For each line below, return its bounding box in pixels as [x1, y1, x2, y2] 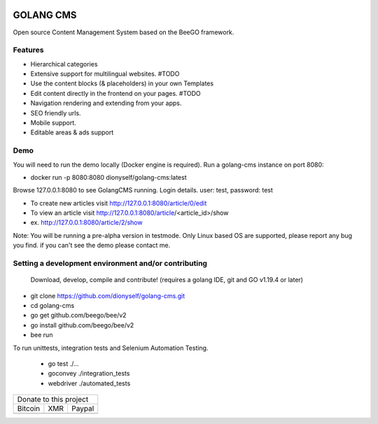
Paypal [71, 404, 94, 414]
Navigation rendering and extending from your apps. [30, 99, 182, 108]
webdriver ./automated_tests [48, 379, 131, 388]
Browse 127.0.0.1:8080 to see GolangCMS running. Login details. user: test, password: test [13, 186, 273, 195]
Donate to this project [17, 395, 89, 404]
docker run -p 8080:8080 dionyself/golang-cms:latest [30, 173, 187, 181]
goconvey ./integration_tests [48, 369, 130, 378]
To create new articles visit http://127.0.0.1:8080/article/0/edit [30, 199, 207, 207]
